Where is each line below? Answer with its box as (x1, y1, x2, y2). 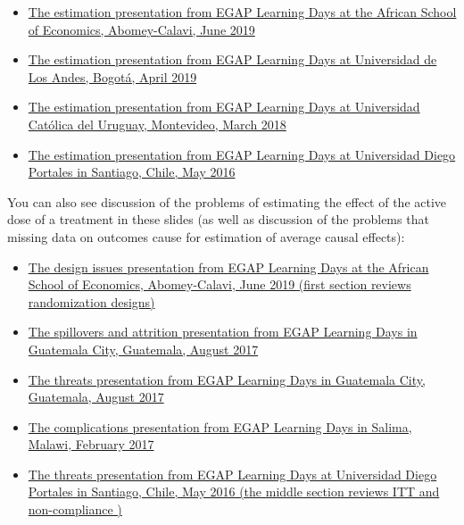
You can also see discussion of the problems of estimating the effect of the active (7, 192, 447, 211)
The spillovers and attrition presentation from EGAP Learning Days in (28, 322, 418, 341)
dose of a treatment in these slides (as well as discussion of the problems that (7, 210, 429, 229)
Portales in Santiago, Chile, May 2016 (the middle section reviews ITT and (28, 482, 440, 501)
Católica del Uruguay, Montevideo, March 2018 (28, 114, 286, 133)
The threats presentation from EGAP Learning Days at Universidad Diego (28, 464, 437, 483)
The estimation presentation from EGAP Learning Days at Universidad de (28, 50, 437, 69)
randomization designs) (28, 292, 155, 311)
